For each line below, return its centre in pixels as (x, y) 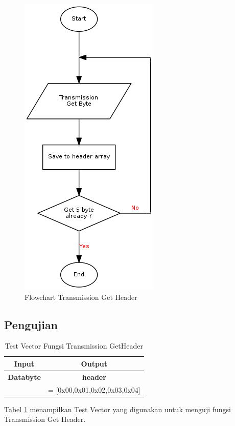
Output (94, 363)
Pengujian (31, 324)
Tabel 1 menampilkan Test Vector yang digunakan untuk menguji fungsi (118, 409)
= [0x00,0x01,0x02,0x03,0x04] (94, 389)
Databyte (24, 377)
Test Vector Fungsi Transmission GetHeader (74, 346)
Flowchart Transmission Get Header (81, 297)
